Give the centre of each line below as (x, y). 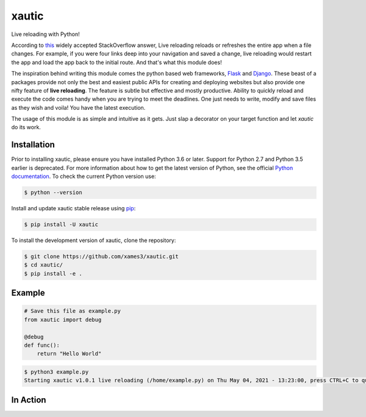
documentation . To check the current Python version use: (84, 176)
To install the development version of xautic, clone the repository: (94, 240)
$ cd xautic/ (44, 265)
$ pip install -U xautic (61, 225)
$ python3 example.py (56, 372)
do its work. (26, 127)
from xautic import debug (63, 319)
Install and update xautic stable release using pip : (74, 208)
